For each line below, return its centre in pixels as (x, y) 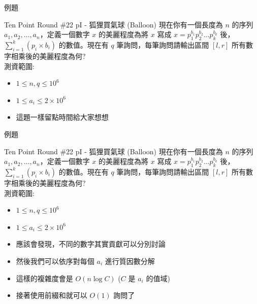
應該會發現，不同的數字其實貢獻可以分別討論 (91, 244)
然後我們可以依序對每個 (55, 261)
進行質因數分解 (130, 261)
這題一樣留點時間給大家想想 (62, 117)
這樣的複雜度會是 (44, 278)
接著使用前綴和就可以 (52, 295)
